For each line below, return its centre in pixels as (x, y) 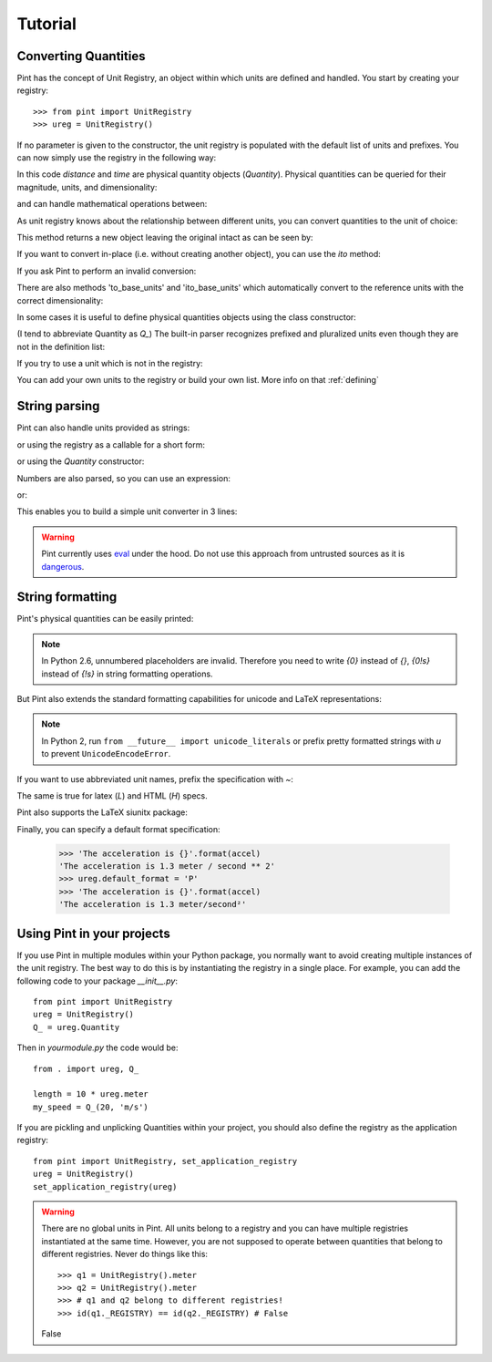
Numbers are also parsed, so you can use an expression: (124, 478)
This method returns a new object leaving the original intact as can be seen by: (165, 237)
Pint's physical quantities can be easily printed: (105, 619)
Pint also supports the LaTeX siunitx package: (102, 812)
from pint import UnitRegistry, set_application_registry (165, 1161)
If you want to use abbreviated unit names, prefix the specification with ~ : (155, 779)
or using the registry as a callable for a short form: (111, 444)
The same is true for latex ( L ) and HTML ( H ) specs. (113, 795)
